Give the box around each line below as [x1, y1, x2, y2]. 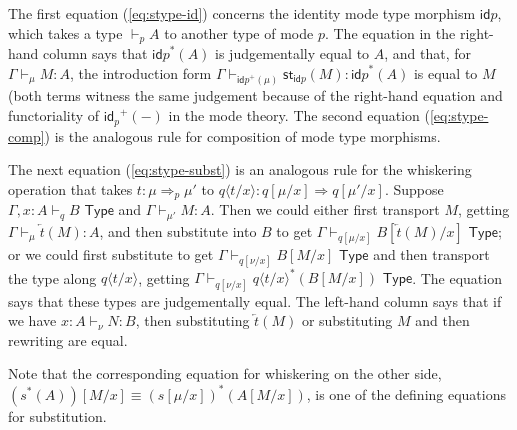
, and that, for [384, 43, 472, 64]
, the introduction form [69, 62, 212, 83]
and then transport [373, 243, 490, 264]
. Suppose [384, 178, 444, 199]
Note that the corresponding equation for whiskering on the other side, [8, 363, 442, 384]
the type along [8, 267, 97, 288]
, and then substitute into [99, 220, 257, 241]
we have [8, 310, 57, 331]
